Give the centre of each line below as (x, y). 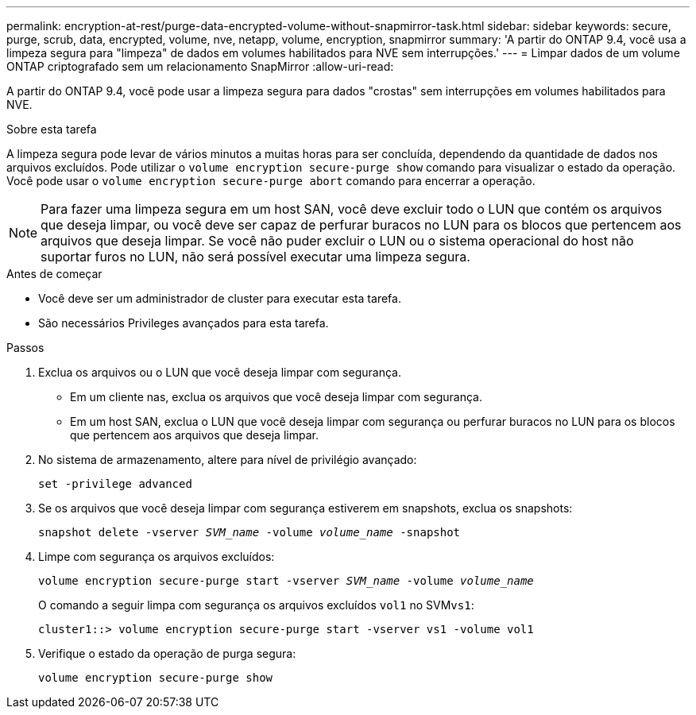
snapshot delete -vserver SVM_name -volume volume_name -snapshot (249, 532)
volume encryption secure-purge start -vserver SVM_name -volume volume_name (286, 581)
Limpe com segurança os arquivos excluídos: (157, 557)
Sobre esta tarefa (52, 129)
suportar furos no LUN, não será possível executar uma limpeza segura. (255, 257)
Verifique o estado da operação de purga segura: (167, 653)
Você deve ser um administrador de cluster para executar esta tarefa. (220, 298)
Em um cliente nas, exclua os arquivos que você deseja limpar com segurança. (276, 397)
